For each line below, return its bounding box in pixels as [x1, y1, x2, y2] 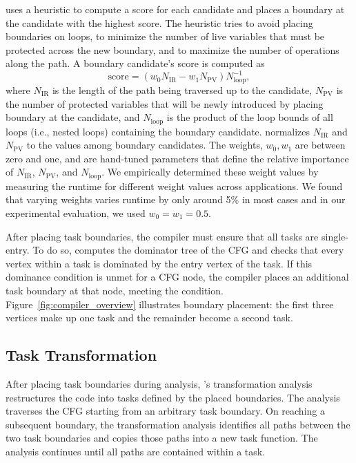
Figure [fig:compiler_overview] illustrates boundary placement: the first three [6, 296, 334, 311]
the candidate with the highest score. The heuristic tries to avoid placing [6, 15, 313, 30]
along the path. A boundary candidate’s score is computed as [6, 56, 265, 70]
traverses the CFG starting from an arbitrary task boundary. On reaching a [6, 404, 325, 418]
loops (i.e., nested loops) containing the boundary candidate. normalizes [6, 124, 310, 138]
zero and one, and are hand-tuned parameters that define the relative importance [6, 151, 349, 165]
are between [295, 138, 346, 152]
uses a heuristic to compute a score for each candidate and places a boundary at [6, 2, 345, 16]
